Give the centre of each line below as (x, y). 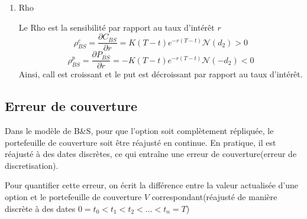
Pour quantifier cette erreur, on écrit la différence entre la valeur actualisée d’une (152, 185)
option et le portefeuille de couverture (73, 197)
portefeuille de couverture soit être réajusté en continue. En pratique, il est (140, 142)
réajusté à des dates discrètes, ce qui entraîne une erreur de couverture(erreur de (151, 154)
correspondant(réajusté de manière (214, 197)
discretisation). (32, 165)
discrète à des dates (40, 208)
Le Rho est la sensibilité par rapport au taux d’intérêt (117, 27)
